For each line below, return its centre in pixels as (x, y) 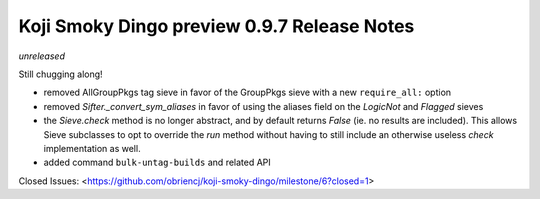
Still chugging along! (61, 74)
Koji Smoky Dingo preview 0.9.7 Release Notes (216, 26)
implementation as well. (92, 148)
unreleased (41, 56)
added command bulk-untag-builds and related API (157, 162)
